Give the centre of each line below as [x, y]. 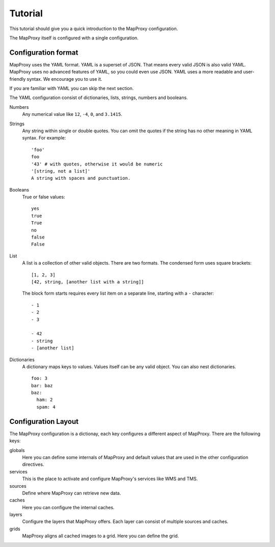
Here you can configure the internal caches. [68, 507]
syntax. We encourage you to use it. [64, 79]
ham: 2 [45, 400]
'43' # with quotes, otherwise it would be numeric [97, 164]
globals [17, 450]
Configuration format [44, 52]
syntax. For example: [44, 138]
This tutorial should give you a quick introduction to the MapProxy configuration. [94, 29]
